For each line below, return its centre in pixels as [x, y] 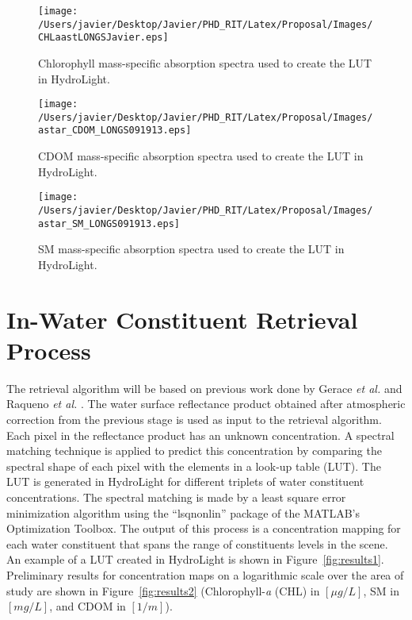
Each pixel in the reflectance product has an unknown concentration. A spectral [200, 435]
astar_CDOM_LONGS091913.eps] [115, 131]
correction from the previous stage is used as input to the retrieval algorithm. [194, 419]
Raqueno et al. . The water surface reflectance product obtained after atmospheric [206, 404]
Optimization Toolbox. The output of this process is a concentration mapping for [204, 528]
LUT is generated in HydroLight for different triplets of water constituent [185, 481]
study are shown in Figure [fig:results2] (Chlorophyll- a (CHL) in [163, 590]
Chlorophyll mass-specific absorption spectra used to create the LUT [205, 62]
